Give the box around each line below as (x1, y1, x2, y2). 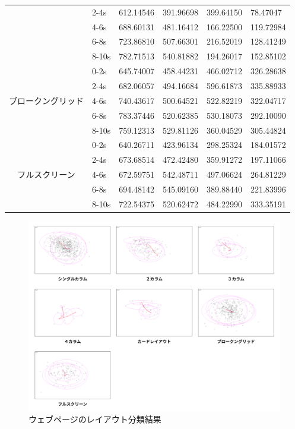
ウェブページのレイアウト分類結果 (28, 413, 161, 425)
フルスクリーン (17, 168, 75, 181)
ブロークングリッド (9, 94, 84, 106)
